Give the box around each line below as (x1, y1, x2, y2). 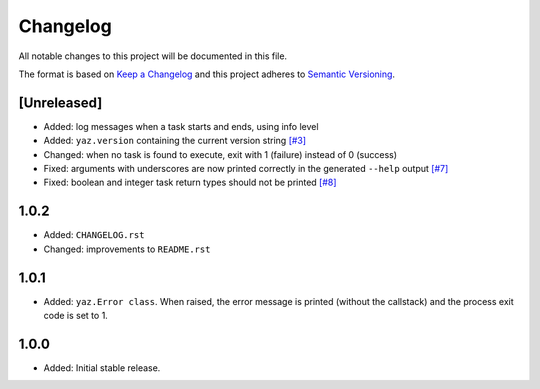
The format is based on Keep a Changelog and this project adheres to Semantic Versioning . (18, 68, 395, 80)
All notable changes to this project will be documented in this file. (18, 50, 288, 62)
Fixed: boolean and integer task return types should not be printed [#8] (43, 176, 337, 189)
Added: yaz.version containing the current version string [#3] (43, 135, 307, 147)
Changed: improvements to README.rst (43, 243, 211, 255)
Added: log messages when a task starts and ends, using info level (43, 120, 319, 132)
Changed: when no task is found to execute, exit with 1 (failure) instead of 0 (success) (43, 148, 398, 160)
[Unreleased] (18, 94, 103, 111)
